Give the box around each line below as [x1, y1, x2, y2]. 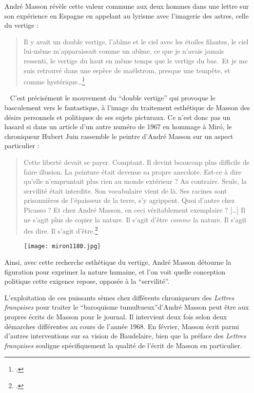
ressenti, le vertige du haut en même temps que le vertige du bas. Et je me [23, 55, 248, 65]
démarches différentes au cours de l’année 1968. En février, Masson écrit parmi [4, 321, 239, 331]
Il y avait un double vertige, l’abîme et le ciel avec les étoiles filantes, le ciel [23, 36, 249, 46]
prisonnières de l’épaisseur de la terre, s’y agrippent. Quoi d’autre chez [23, 195, 235, 205]
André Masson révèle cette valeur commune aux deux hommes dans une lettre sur [4, 1, 249, 11]
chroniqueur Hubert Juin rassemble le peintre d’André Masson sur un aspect [4, 131, 234, 141]
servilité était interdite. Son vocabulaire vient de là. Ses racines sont [23, 185, 227, 196]
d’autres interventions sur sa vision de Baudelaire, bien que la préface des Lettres [4, 331, 246, 341]
